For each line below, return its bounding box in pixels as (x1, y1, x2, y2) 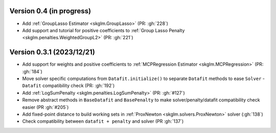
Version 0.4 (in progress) (9, 7, 91, 15)
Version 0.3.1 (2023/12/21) (9, 48, 96, 57)
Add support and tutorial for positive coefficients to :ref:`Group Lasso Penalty (22, 27, 185, 33)
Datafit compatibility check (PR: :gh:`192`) (22, 83, 115, 89)
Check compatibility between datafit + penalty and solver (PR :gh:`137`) (22, 118, 184, 124)
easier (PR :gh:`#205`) (22, 104, 69, 110)
